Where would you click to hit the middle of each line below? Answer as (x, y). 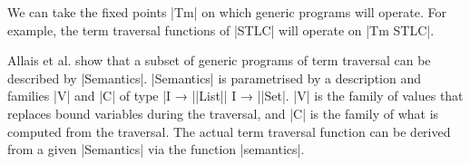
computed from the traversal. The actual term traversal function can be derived (229, 131)
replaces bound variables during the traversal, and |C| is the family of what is (223, 113)
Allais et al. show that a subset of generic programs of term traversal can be (219, 60)
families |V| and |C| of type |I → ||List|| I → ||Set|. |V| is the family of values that (235, 96)
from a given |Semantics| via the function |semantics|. (156, 149)
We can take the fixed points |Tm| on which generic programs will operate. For (227, 12)
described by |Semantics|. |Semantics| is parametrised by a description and (215, 78)
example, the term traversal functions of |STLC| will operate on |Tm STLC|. (221, 29)
